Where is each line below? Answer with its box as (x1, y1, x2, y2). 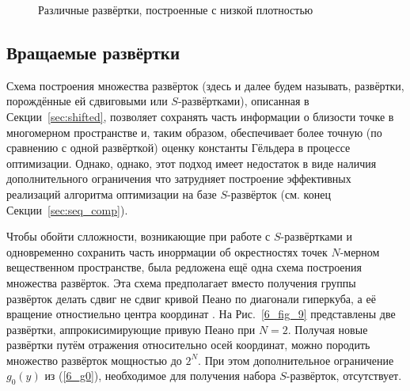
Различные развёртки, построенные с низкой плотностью (38, 2, 313, 17)
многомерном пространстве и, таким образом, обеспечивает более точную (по (6, 123, 382, 140)
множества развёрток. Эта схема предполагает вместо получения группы (6, 274, 356, 290)
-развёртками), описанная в (177, 93, 309, 109)
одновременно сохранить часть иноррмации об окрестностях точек (6, 243, 328, 260)
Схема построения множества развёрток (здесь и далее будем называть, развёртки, (6, 77, 404, 93)
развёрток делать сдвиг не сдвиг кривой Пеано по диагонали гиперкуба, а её (6, 290, 376, 306)
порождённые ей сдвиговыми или (6, 93, 168, 109)
